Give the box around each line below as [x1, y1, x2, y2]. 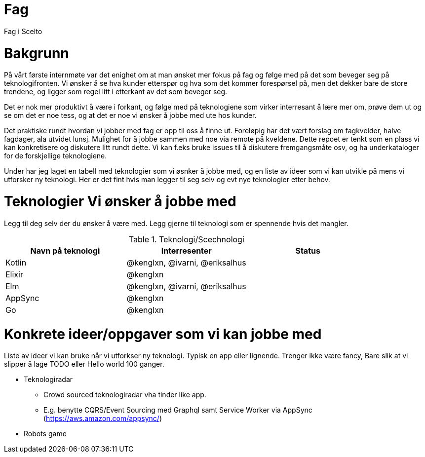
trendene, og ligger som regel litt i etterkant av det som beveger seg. [4, 87, 228, 96]
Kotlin [5, 257, 27, 267]
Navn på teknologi [30, 245, 100, 256]
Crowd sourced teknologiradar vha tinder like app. [43, 390, 206, 399]
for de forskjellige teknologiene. [4, 152, 107, 160]
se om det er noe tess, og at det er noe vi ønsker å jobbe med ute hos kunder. [4, 111, 257, 120]
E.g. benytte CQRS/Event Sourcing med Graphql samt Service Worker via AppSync [43, 406, 312, 415]
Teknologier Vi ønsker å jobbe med [4, 193, 236, 210]
